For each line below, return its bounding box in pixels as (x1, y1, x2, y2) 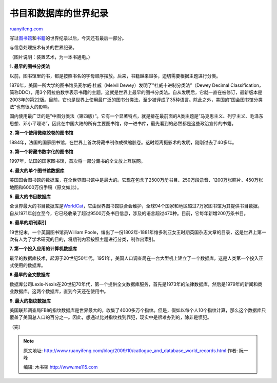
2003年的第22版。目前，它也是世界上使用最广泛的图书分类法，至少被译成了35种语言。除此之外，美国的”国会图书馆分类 (9, 97, 263, 103)
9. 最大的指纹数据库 (9, 298, 51, 304)
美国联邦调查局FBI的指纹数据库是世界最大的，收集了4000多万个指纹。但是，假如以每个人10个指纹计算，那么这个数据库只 (9, 307, 266, 313)
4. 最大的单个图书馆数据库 (9, 167, 65, 174)
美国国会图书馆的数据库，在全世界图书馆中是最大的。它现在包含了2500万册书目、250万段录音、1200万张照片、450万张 (9, 177, 264, 183)
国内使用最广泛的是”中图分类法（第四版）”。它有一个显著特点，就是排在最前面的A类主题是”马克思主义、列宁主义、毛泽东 (9, 113, 264, 119)
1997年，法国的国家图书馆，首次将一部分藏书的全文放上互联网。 (9, 158, 146, 164)
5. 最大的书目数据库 (9, 193, 51, 200)
